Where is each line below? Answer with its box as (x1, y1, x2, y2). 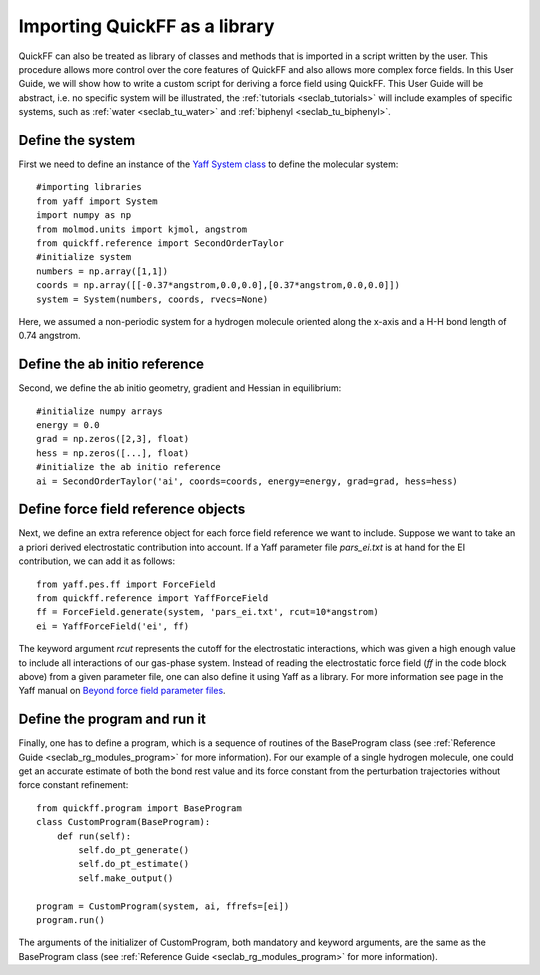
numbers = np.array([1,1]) (36, 265, 169, 277)
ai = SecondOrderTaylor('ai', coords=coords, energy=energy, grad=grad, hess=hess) (36, 475, 459, 487)
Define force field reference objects (18, 501, 246, 518)
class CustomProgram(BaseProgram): (36, 816, 211, 828)
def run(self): (56, 830, 132, 842)
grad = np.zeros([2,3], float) (36, 433, 190, 445)
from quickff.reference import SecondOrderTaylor (36, 237, 285, 249)
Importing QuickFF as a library (18, 15, 275, 37)
